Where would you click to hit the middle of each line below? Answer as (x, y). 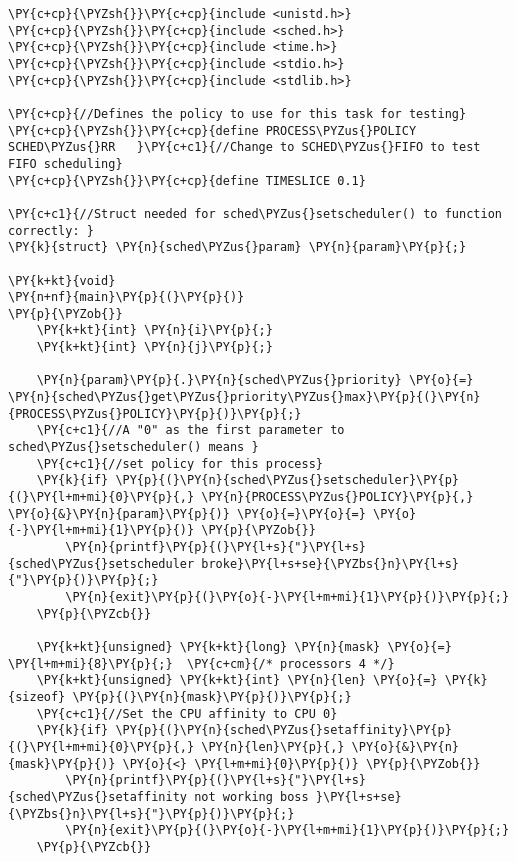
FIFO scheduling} (65, 163)
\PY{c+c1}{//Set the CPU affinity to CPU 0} (187, 713)
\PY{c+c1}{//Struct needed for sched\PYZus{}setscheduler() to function (255, 213)
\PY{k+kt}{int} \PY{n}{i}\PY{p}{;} (154, 330)
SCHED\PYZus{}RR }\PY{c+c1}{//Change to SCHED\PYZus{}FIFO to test (244, 147)
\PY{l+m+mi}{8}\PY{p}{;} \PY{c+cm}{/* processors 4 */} (201, 663)
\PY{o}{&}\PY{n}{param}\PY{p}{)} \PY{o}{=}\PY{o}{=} (187, 513)
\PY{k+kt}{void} (62, 280)
